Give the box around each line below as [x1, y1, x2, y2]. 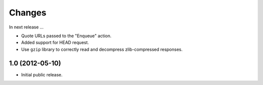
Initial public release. [21, 71, 63, 77]
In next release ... [9, 24, 44, 30]
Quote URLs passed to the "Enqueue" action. [21, 33, 112, 39]
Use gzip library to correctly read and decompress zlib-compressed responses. [21, 46, 183, 52]
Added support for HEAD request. [21, 40, 89, 45]
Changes [9, 7, 46, 18]
